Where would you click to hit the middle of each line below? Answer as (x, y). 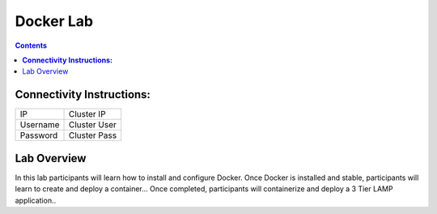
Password (39, 135)
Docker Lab (54, 21)
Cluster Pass (93, 135)
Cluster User (93, 125)
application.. (36, 200)
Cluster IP (87, 114)
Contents (31, 45)
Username (40, 125)
